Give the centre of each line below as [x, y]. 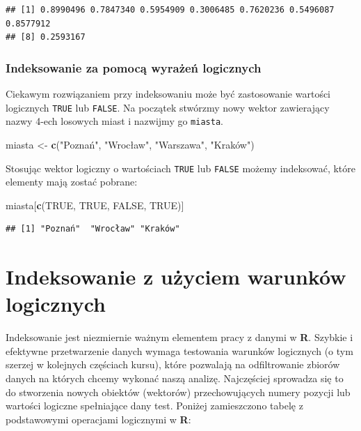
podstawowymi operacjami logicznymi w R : [98, 419]
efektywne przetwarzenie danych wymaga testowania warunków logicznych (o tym [179, 350]
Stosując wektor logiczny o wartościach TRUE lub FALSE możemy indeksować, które [181, 168]
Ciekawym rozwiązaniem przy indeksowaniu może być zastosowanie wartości [168, 93]
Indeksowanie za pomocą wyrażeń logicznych [134, 67]
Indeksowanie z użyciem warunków [176, 277]
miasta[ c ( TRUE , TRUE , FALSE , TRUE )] [95, 205]
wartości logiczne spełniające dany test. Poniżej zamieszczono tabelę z [154, 406]
